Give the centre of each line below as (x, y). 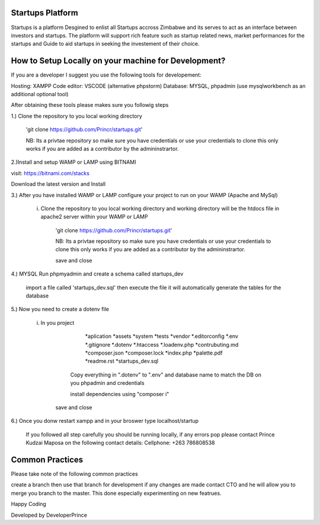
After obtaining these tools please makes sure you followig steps (90, 105)
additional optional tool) (40, 94)
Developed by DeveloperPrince (49, 515)
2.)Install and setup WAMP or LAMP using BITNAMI (73, 162)
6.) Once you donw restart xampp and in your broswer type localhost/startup (105, 421)
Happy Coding (29, 504)
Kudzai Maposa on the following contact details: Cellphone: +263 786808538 (120, 443)
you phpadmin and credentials (107, 383)
